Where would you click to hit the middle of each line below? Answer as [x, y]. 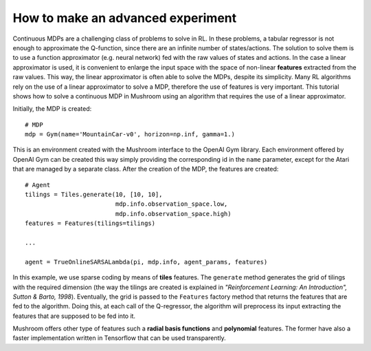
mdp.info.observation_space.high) [173, 214]
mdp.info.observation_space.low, [171, 204]
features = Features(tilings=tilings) [90, 223]
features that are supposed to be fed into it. [74, 316]
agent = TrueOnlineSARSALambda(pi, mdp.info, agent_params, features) [146, 262]
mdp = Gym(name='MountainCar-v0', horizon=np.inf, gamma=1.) [130, 135]
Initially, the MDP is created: [52, 109]
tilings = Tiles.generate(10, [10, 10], [94, 195]
